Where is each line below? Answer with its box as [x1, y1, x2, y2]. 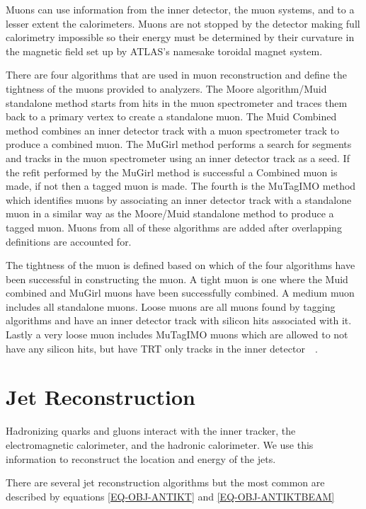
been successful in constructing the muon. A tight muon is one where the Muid [6, 271, 348, 286]
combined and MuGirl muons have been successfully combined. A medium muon [6, 285, 355, 300]
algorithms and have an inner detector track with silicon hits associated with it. [6, 313, 352, 328]
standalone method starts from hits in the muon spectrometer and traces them [6, 95, 348, 110]
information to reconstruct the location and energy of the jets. [6, 451, 276, 466]
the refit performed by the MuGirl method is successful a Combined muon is [6, 164, 338, 179]
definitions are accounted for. [6, 234, 132, 248]
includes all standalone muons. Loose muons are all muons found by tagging [6, 299, 336, 314]
